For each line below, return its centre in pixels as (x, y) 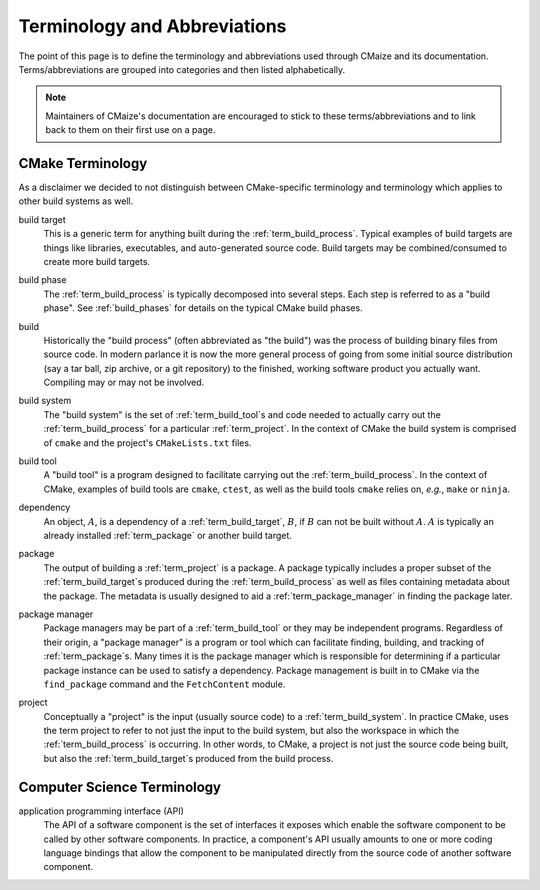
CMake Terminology (83, 163)
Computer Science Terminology (120, 786)
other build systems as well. (76, 201)
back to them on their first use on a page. (130, 130)
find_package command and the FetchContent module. (164, 684)
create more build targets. (96, 261)
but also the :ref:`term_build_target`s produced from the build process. (188, 758)
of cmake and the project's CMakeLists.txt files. (147, 442)
